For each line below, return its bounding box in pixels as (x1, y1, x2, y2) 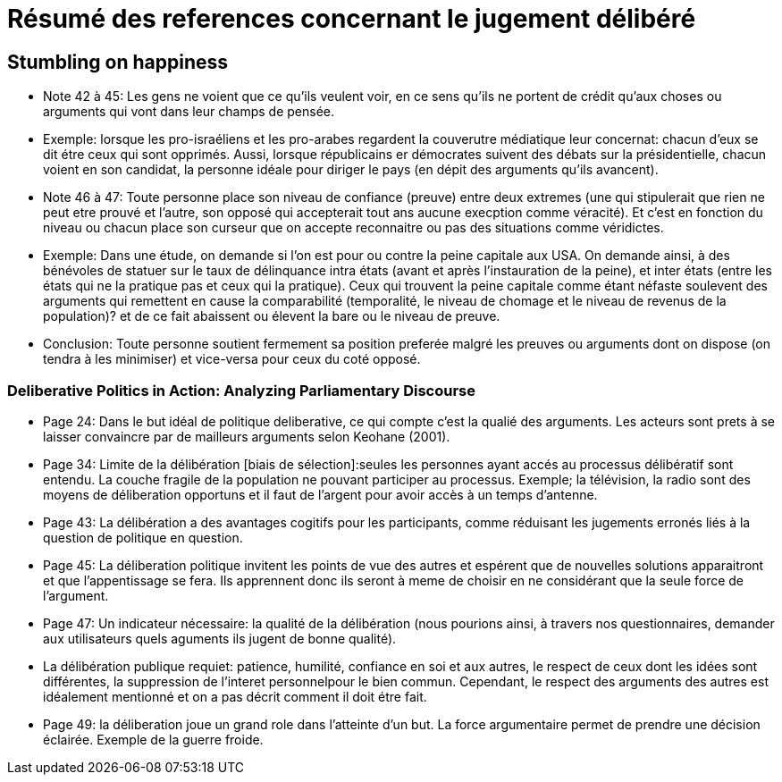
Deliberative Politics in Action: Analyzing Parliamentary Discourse (7, 381, 475, 399)
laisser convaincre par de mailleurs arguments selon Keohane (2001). (43, 428, 450, 444)
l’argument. (43, 587, 109, 603)
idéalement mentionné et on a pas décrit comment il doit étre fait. (43, 688, 427, 704)
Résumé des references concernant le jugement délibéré (7, 4, 696, 34)
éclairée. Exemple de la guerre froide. (43, 731, 264, 747)
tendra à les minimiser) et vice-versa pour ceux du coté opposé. (43, 351, 421, 367)
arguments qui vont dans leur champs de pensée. (43, 104, 334, 120)
